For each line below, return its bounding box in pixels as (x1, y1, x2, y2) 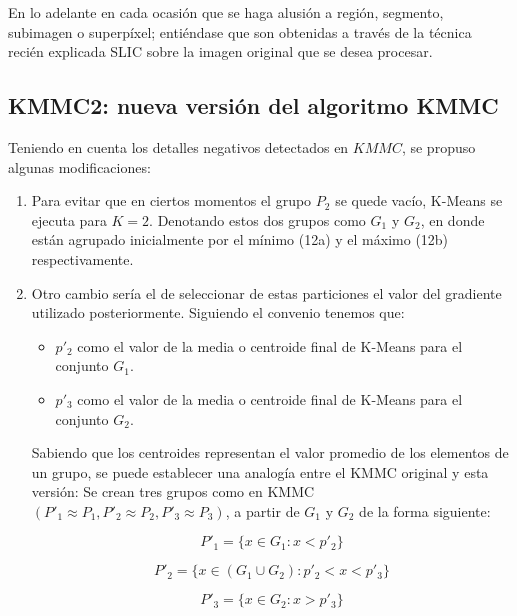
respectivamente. (31, 248, 134, 269)
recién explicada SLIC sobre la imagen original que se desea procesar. (8, 41, 433, 62)
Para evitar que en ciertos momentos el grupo (31, 190, 312, 211)
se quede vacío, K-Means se (335, 190, 503, 211)
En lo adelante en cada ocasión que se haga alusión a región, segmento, (8, 2, 444, 22)
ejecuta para (31, 209, 107, 230)
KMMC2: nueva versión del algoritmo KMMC (8, 90, 499, 121)
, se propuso (401, 136, 476, 157)
